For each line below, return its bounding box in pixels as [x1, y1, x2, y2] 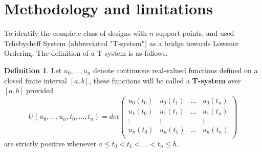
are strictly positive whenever [4, 138, 96, 148]
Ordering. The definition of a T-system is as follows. [4, 48, 168, 58]
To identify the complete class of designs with [4, 28, 147, 38]
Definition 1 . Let [4, 64, 62, 75]
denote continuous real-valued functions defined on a [93, 64, 258, 75]
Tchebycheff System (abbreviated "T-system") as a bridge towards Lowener [4, 37, 239, 48]
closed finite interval [4, 75, 68, 85]
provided [26, 85, 53, 96]
